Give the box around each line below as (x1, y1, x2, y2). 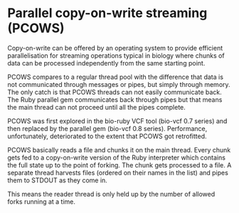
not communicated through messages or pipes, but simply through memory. (7, 80, 230, 88)
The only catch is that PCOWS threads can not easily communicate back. (7, 88, 222, 96)
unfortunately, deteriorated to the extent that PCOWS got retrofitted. (7, 132, 208, 140)
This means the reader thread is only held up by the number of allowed (7, 189, 216, 198)
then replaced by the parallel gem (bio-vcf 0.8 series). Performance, (7, 124, 208, 133)
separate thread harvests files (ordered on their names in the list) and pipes (7, 168, 229, 177)
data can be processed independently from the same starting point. (7, 58, 206, 67)
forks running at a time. (7, 197, 76, 206)
